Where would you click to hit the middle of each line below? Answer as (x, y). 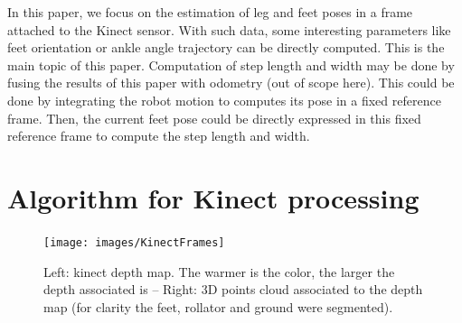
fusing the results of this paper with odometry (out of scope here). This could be (231, 83)
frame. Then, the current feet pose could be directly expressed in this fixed (214, 118)
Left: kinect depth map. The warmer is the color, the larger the (219, 271)
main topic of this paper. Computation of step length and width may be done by (231, 65)
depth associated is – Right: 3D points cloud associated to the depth (233, 289)
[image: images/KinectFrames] (134, 242)
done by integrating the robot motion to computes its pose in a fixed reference (224, 100)
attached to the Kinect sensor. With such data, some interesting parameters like (229, 29)
